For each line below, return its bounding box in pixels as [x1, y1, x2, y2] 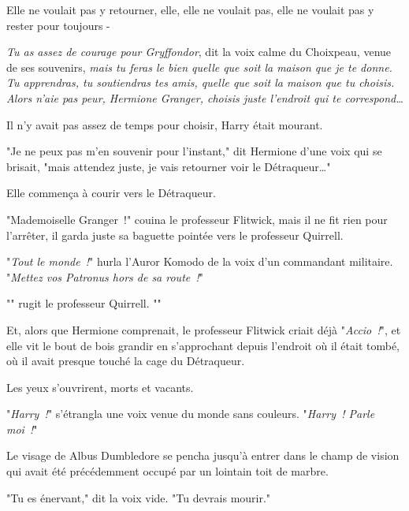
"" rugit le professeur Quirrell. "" [6, 295, 162, 311]
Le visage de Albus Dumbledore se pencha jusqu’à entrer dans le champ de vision [6, 447, 400, 464]
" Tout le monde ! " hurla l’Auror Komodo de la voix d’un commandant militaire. [6, 253, 393, 270]
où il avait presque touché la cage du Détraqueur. [6, 352, 245, 369]
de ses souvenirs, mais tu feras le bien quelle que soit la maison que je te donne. [6, 58, 392, 75]
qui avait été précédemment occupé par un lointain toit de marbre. [6, 463, 329, 479]
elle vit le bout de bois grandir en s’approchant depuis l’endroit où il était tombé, [6, 337, 400, 353]
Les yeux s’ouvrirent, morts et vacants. [6, 379, 194, 395]
